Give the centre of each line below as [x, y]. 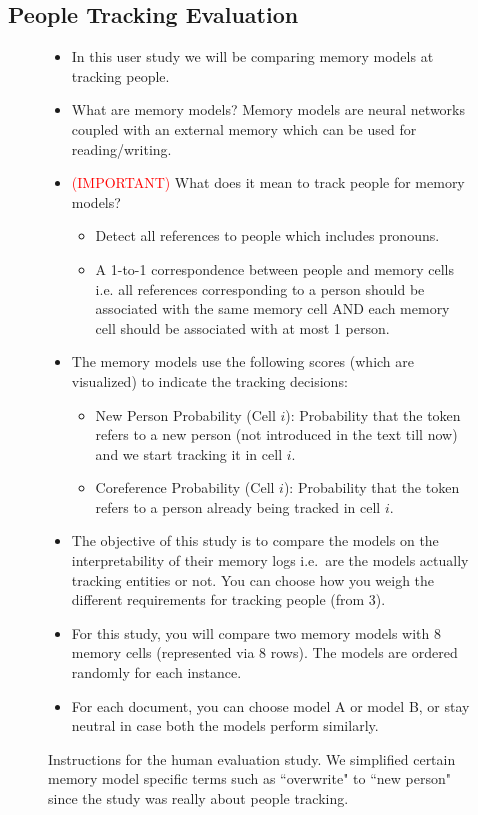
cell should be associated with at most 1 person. [242, 327]
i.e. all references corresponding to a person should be [260, 288]
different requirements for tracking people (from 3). [228, 599]
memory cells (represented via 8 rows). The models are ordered [264, 652]
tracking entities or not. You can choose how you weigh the [253, 579]
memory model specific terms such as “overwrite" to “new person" [249, 778]
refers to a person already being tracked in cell [238, 506]
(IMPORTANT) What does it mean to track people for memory [268, 182]
